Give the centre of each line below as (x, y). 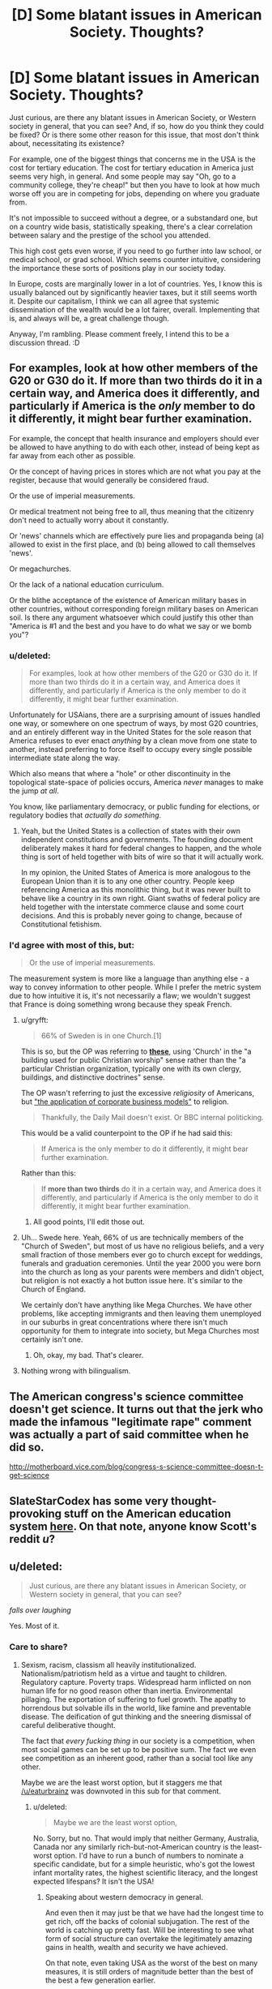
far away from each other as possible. (72, 455)
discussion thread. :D (45, 342)
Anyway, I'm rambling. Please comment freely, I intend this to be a (119, 333)
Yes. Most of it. (34, 1626)
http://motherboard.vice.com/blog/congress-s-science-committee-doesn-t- (136, 1467)
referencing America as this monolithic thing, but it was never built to (136, 890)
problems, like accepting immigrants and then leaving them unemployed (141, 1314)
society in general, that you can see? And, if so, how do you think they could (136, 126)
